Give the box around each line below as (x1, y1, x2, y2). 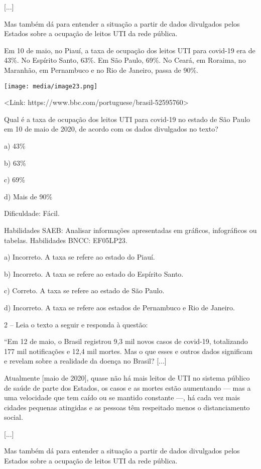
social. (4, 412, 23, 422)
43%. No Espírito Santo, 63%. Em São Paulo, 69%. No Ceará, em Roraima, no (4, 55, 246, 65)
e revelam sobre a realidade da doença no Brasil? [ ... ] (4, 356, 167, 366)
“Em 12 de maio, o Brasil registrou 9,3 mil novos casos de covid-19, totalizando (4, 336, 248, 346)
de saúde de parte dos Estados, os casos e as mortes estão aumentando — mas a (4, 382, 251, 393)
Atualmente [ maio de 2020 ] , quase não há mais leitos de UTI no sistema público (4, 372, 250, 383)
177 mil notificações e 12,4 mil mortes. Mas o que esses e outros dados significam (4, 345, 252, 356)
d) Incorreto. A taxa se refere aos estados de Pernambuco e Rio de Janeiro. (4, 302, 235, 312)
